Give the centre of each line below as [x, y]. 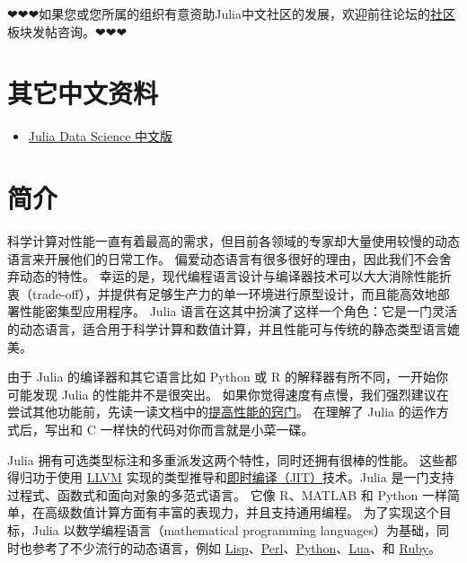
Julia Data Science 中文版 [101, 136]
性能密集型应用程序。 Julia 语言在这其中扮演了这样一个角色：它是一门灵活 [238, 311]
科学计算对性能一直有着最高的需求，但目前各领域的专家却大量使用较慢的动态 [233, 241]
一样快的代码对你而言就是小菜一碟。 [207, 429]
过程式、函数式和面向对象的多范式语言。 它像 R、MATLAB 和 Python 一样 [227, 494]
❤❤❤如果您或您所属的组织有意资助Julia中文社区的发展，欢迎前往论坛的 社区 [231, 13]
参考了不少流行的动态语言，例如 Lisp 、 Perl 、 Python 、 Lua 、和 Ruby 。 [237, 547]
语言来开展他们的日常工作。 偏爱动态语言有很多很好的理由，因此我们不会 [223, 258]
